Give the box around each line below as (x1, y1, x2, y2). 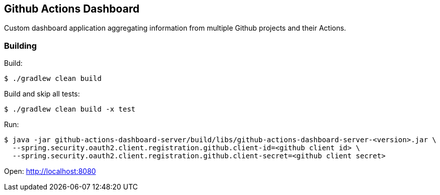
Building (4, 40, 37, 51)
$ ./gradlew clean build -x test (4, 105, 136, 114)
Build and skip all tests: (4, 89, 80, 99)
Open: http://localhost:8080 (4, 167, 96, 176)
